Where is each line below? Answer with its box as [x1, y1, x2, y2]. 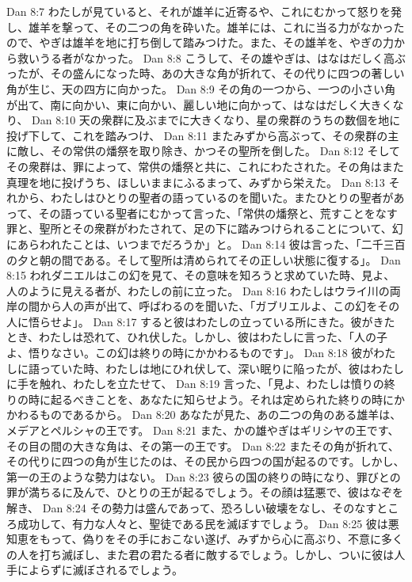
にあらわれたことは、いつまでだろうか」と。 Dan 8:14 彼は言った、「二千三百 [6, 235, 406, 252]
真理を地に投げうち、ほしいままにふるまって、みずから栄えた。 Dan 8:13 [6, 173, 385, 190]
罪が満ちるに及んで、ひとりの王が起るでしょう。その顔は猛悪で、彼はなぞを [6, 484, 403, 500]
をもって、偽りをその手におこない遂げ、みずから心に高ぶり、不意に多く [28, 531, 404, 547]
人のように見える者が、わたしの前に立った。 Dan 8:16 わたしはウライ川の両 [6, 282, 401, 299]
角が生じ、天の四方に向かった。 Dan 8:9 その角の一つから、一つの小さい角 [6, 80, 396, 97]
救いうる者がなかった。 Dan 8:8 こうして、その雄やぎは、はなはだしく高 [17, 49, 395, 66]
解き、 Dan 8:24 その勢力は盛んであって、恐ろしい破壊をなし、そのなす [6, 500, 377, 515]
